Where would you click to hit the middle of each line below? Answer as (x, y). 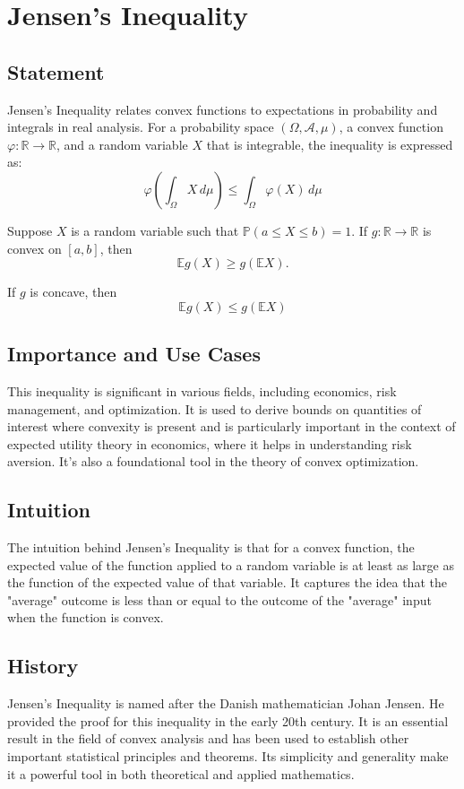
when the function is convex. (86, 617)
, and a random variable (122, 144)
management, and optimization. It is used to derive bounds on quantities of (215, 408)
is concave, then (73, 292)
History (43, 666)
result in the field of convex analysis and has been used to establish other (208, 738)
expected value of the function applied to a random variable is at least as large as (231, 564)
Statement (56, 71)
